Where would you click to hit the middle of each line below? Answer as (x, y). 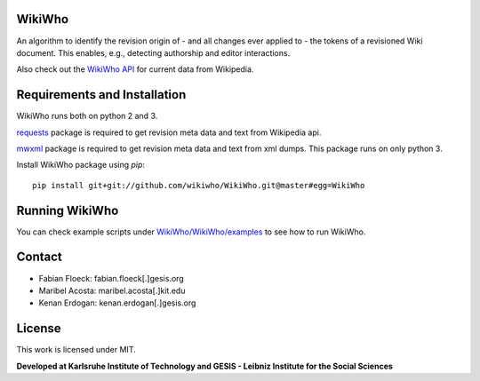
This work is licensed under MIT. (76, 350)
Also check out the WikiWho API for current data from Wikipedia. (135, 69)
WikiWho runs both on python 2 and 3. (87, 116)
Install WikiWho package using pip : (81, 165)
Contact (39, 257)
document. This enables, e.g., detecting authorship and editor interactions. (153, 52)
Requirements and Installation (101, 95)
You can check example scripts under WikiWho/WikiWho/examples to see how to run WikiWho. (191, 232)
